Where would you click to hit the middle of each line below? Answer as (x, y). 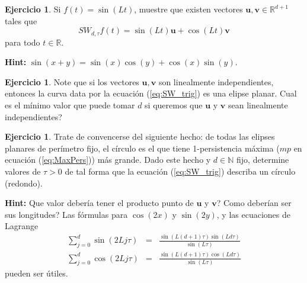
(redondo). (24, 183)
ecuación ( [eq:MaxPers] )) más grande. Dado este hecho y (108, 160)
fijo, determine (263, 160)
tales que (21, 20)
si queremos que (174, 105)
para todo (23, 42)
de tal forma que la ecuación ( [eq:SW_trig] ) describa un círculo (180, 171)
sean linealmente (258, 105)
